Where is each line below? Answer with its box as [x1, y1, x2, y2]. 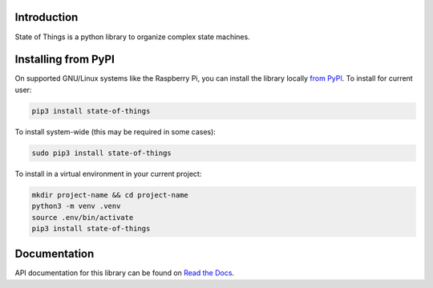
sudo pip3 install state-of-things [31, 148, 172, 158]
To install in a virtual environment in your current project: [14, 169, 202, 178]
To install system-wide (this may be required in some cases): [14, 126, 216, 136]
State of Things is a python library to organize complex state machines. [14, 32, 250, 42]
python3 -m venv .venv [31, 202, 121, 211]
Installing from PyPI [14, 53, 115, 66]
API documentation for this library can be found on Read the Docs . [14, 268, 235, 278]
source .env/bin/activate [31, 213, 134, 222]
